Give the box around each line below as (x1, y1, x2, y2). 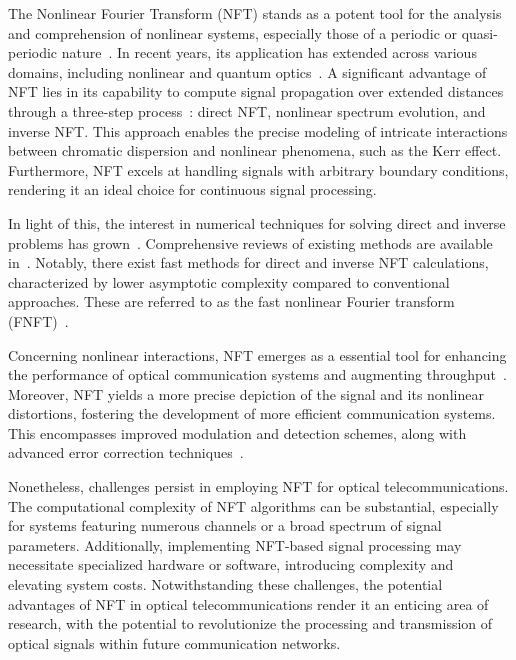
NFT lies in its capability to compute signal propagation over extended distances (8, 81, 504, 102)
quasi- (461, 22, 498, 43)
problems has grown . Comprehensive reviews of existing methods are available (8, 232, 493, 253)
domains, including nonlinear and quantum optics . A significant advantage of (8, 61, 487, 82)
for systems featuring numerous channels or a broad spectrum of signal (8, 515, 442, 536)
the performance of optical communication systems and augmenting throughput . (8, 364, 507, 385)
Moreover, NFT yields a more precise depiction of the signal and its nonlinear (8, 383, 484, 404)
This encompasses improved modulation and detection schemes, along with (8, 422, 467, 443)
